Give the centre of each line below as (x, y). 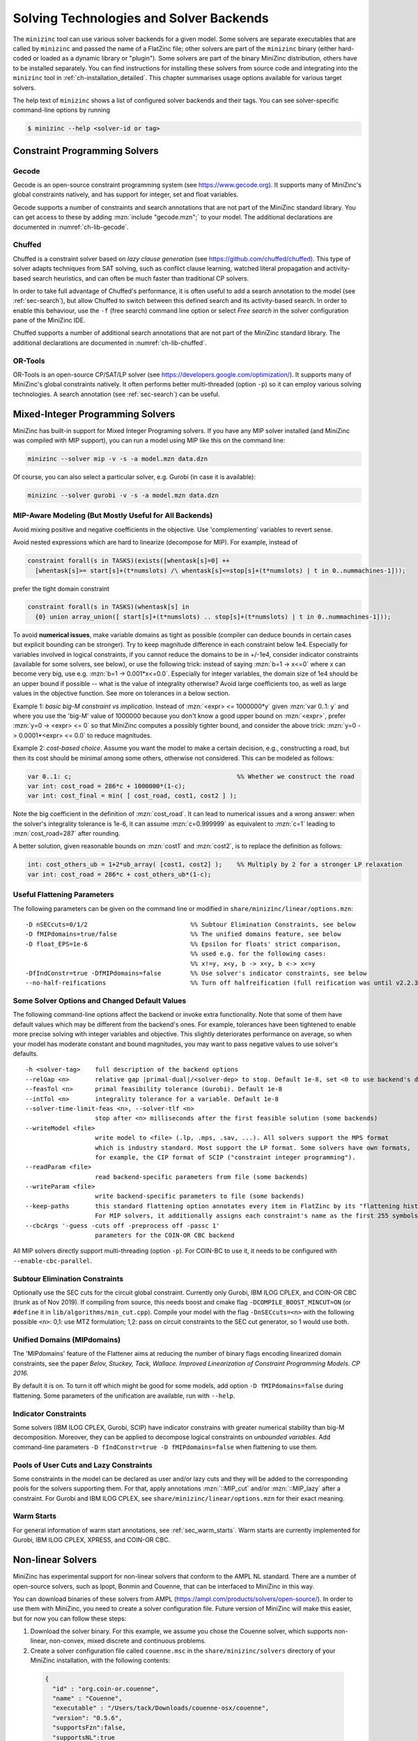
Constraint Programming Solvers (86, 151)
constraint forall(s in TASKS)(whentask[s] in (108, 607)
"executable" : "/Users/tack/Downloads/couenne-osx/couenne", (161, 1708)
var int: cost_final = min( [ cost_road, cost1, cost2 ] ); (132, 796)
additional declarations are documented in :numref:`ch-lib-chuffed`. (110, 343)
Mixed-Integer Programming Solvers (94, 414)
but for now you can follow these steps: (70, 1618)
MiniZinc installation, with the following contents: (100, 1660)
